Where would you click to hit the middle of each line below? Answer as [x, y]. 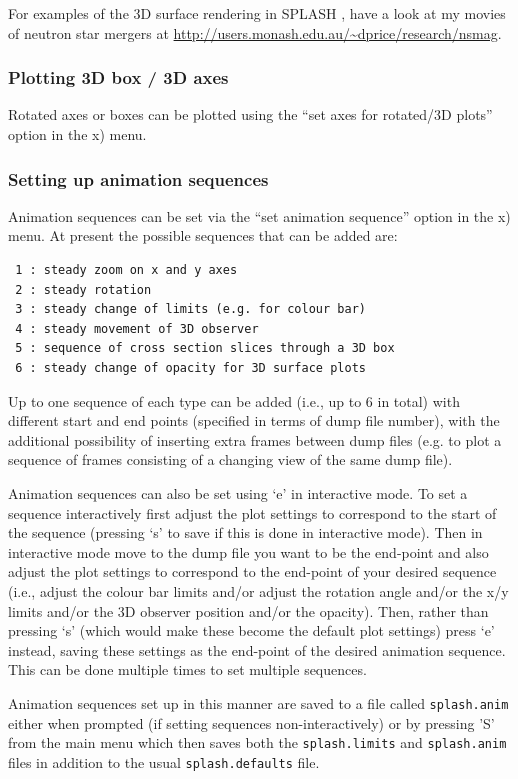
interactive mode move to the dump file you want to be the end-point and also [248, 551]
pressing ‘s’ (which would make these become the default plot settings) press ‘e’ [251, 630]
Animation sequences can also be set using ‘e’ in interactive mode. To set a [238, 492]
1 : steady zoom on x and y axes [126, 270]
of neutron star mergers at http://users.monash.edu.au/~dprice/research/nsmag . [255, 32]
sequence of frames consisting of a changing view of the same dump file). [230, 459]
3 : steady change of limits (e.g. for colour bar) [190, 309]
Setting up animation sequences [138, 178]
